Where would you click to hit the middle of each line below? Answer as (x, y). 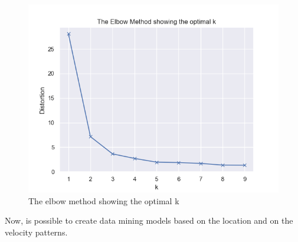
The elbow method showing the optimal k (104, 200)
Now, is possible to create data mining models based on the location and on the (149, 220)
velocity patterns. (36, 232)
